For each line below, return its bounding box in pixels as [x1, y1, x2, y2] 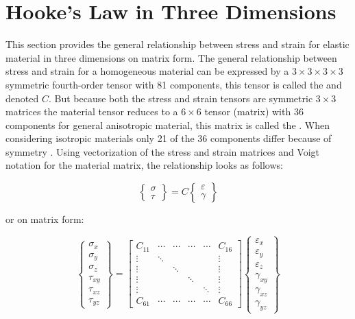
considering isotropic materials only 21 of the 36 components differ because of [5, 131, 332, 145]
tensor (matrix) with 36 [204, 104, 304, 119]
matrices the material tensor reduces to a [5, 104, 178, 119]
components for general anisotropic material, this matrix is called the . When [5, 117, 330, 132]
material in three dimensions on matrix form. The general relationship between [5, 50, 337, 64]
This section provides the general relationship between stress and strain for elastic [5, 37, 350, 51]
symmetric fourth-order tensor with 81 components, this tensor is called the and [5, 77, 342, 91]
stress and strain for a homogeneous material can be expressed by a [5, 64, 289, 78]
